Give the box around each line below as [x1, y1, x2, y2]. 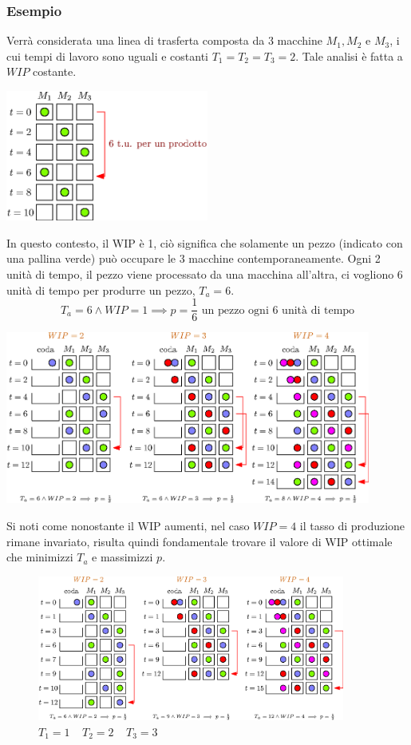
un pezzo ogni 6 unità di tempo [201, 304, 355, 316]
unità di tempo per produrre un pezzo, [6, 281, 196, 298]
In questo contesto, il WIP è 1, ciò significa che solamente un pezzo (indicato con [6, 234, 403, 251]
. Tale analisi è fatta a [295, 47, 403, 64]
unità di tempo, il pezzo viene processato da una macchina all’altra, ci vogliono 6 [6, 266, 403, 283]
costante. [33, 63, 77, 80]
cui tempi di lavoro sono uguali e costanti [6, 47, 208, 64]
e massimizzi [92, 549, 153, 565]
